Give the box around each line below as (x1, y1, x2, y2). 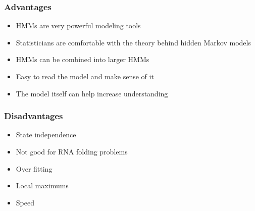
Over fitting (16, 163, 53, 174)
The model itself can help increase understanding (16, 88, 168, 98)
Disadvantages (4, 110, 63, 122)
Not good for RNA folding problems (16, 146, 128, 156)
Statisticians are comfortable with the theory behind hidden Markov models (16, 37, 251, 47)
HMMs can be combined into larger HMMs (16, 54, 149, 65)
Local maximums (16, 180, 69, 191)
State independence (16, 129, 76, 140)
